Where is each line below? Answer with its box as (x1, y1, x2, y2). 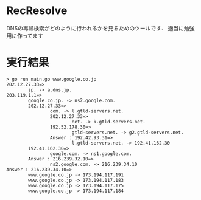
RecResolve (6, 4, 68, 18)
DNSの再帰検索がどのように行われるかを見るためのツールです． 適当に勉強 (6, 24, 195, 32)
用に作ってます (6, 32, 44, 40)
